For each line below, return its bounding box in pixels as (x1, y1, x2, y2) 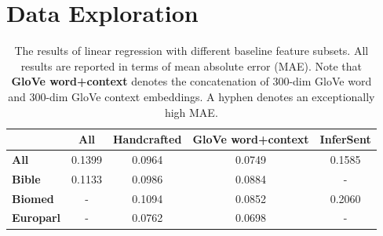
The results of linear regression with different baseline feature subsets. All (14, 42, 369, 59)
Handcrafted (113, 131, 182, 147)
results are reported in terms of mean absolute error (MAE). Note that (20, 57, 363, 74)
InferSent (319, 131, 371, 147)
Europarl (12, 209, 61, 226)
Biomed (12, 190, 54, 206)
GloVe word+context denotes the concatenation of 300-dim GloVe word (11, 73, 372, 89)
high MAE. (164, 103, 218, 120)
